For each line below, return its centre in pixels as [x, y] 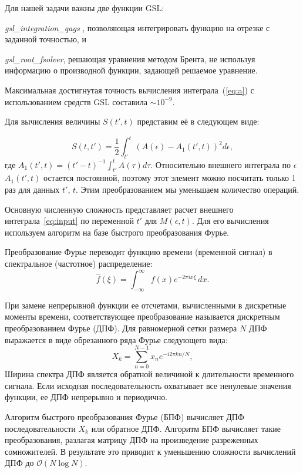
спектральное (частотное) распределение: [79, 263]
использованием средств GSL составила [76, 101]
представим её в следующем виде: [198, 121]
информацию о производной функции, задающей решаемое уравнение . [131, 70]
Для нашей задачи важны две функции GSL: [85, 8]
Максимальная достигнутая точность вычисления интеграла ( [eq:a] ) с [129, 90]
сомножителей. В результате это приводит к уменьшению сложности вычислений [150, 451]
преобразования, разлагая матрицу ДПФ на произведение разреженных [132, 440]
